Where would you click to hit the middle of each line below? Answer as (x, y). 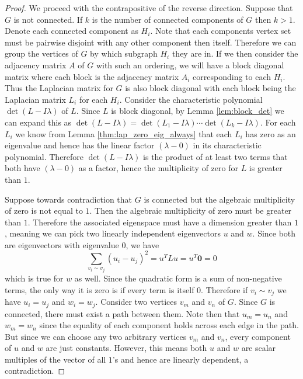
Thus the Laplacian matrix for (59, 88)
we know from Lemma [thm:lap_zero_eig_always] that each (124, 133)
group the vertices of (41, 53)
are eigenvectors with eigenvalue (62, 244)
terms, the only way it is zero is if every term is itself (100, 289)
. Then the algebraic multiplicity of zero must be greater (191, 211)
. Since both (274, 233)
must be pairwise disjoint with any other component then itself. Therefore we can (151, 42)
